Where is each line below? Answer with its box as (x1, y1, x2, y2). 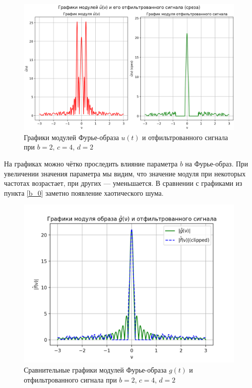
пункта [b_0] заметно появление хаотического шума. (4, 187, 164, 198)
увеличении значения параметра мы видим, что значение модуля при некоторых (4, 168, 246, 178)
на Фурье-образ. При (185, 158, 249, 169)
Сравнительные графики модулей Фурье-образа (24, 364, 167, 375)
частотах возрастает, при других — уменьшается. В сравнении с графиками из (4, 178, 242, 188)
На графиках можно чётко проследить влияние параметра (4, 158, 178, 169)
